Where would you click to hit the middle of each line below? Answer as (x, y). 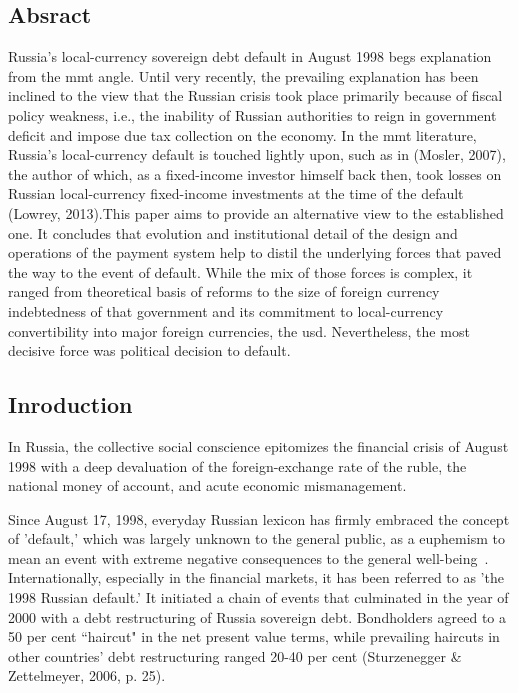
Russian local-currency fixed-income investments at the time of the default (236, 193)
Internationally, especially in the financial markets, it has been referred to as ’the (256, 577)
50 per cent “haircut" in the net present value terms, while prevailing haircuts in (254, 636)
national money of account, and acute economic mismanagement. (207, 485)
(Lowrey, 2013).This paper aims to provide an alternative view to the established (256, 212)
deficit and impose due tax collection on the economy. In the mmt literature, (242, 134)
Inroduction (70, 404)
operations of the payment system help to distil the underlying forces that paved (255, 252)
